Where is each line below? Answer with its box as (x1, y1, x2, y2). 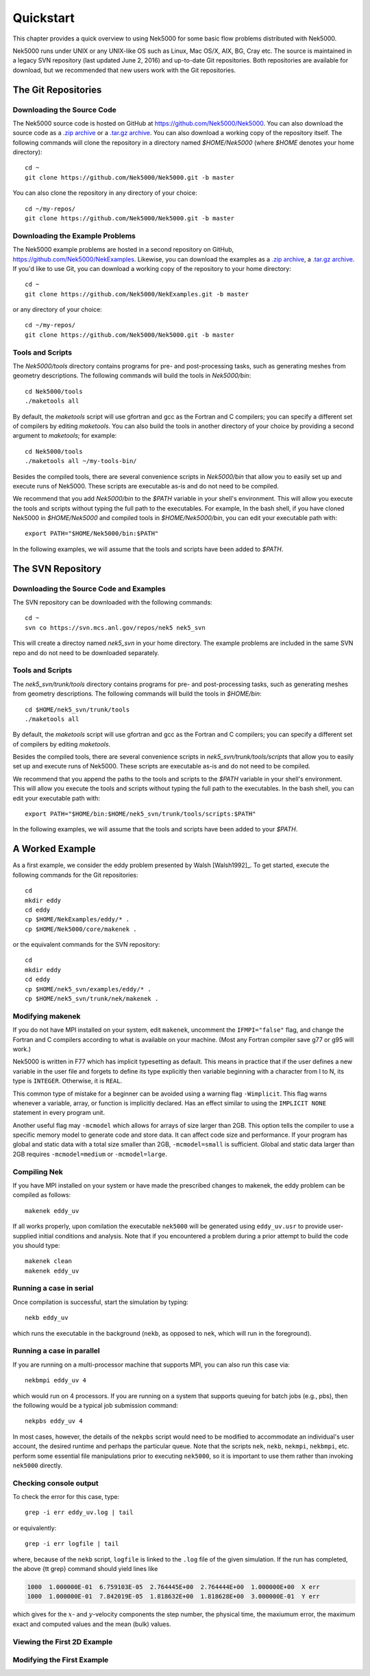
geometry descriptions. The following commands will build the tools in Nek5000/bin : (12, 371, 251, 380)
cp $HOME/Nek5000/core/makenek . (25, 925, 137, 933)
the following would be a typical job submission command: (12, 1401, 178, 1409)
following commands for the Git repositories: (12, 871, 138, 879)
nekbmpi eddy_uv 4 (25, 1376, 87, 1384)
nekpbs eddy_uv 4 (25, 1417, 83, 1425)
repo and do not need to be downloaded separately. (12, 648, 160, 657)
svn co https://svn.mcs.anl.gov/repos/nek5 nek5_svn (25, 624, 206, 631)
